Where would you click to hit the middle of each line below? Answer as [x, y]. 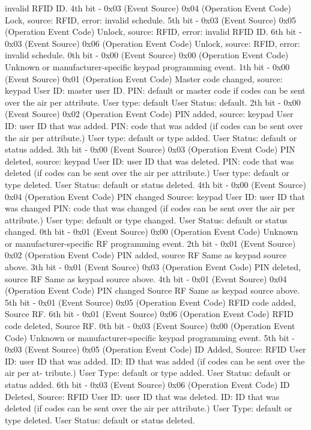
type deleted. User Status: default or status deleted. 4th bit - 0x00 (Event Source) [155, 184]
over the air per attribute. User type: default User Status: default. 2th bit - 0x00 [153, 102]
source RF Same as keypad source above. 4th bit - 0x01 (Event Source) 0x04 [146, 278]
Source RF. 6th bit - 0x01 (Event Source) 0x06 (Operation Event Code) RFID [149, 314]
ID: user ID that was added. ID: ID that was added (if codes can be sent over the [155, 361]
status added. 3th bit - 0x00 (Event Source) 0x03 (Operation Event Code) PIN [150, 149]
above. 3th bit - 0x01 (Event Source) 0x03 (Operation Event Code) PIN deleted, [153, 267]
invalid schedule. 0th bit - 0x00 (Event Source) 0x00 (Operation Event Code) [147, 55]
